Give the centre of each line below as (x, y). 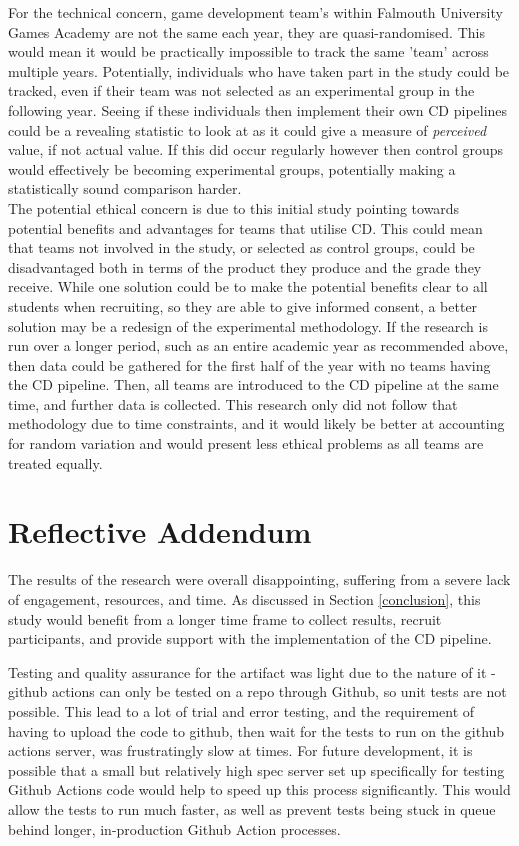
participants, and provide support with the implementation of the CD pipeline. (250, 638)
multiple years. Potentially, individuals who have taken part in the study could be (259, 70)
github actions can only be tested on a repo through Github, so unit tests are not (257, 691)
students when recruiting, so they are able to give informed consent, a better (243, 305)
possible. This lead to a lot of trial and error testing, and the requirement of (241, 710)
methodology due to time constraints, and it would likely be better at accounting (256, 423)
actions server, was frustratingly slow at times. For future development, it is (240, 750)
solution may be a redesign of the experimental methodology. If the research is (248, 325)
